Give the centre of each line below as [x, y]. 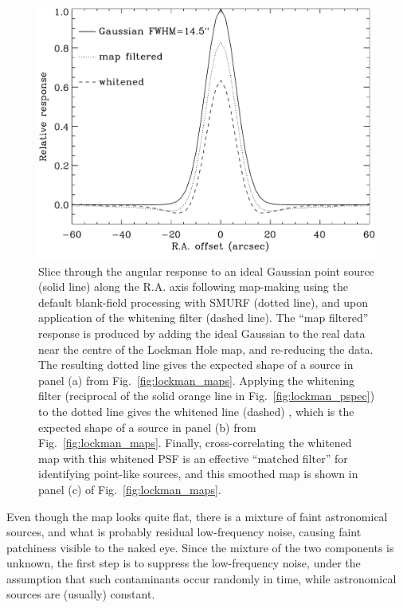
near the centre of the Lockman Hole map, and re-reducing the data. [206, 349]
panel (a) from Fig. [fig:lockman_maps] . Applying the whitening [197, 380]
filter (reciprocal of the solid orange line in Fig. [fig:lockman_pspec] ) [207, 396]
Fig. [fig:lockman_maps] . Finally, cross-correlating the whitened [195, 443]
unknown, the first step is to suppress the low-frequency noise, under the [184, 563]
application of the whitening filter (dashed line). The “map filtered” [203, 318]
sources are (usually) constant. [81, 594]
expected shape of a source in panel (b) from [147, 427]
